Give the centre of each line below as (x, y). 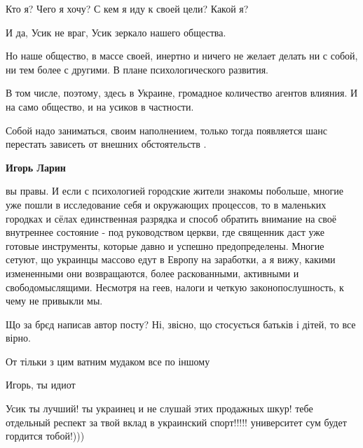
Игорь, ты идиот (41, 385)
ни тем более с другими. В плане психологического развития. (137, 69)
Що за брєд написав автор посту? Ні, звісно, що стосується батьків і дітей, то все (181, 324)
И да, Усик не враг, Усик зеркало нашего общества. (116, 32)
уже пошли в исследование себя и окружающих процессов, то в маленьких (166, 204)
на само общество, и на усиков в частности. (100, 106)
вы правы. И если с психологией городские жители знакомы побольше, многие (174, 191)
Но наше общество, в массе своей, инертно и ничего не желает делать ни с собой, (182, 56)
